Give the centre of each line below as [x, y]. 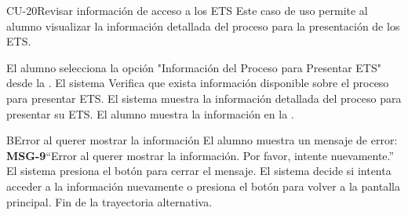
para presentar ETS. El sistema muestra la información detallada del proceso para [204, 98]
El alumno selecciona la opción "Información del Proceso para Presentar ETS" [194, 67]
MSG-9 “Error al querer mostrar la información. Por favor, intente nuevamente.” [200, 155]
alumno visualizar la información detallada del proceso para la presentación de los [203, 26]
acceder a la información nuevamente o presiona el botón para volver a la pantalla [203, 186]
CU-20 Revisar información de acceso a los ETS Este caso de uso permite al [187, 10]
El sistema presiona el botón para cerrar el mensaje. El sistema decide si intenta [199, 171]
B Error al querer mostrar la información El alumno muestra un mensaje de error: [202, 140]
